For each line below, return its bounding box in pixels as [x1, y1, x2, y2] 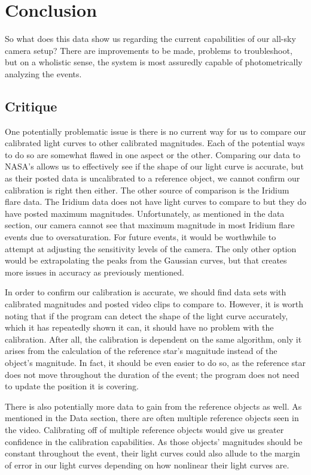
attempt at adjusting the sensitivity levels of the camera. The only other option [5, 242, 297, 255]
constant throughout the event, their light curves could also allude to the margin [5, 447, 300, 459]
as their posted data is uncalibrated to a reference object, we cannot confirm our [5, 172, 300, 184]
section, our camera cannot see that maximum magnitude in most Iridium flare [5, 219, 295, 231]
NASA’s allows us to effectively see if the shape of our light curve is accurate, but [5, 160, 304, 173]
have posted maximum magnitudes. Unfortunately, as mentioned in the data [5, 207, 285, 219]
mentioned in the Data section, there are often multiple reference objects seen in [5, 412, 299, 424]
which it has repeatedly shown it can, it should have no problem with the [5, 321, 274, 334]
